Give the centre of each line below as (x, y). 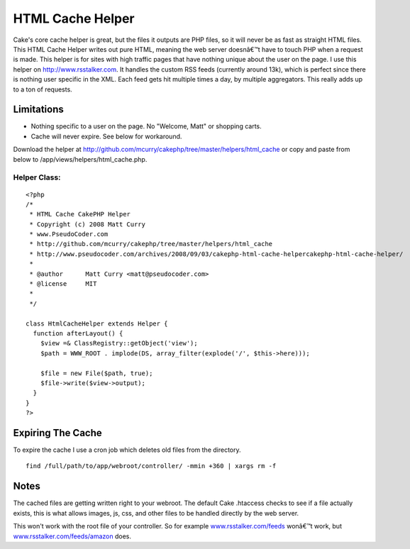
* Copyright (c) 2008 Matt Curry (87, 224)
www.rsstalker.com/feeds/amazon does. (72, 536)
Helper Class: (37, 177)
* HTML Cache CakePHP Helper (80, 214)
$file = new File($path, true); (96, 373)
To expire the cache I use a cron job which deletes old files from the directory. (127, 450)
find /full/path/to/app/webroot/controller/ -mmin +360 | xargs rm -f (151, 466)
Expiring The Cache (57, 433)
